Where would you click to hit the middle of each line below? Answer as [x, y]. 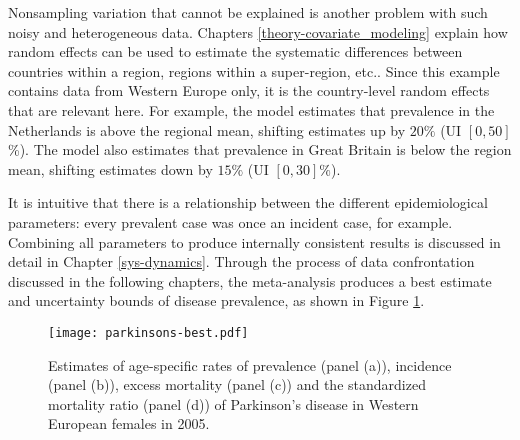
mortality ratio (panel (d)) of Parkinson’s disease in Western [233, 403]
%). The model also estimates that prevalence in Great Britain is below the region [260, 149]
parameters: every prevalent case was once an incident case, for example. [230, 221]
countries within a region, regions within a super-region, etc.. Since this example [254, 70]
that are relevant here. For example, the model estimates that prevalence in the [251, 109]
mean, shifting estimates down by [110, 168]
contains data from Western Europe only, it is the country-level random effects [249, 90]
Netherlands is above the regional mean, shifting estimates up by [207, 129]
